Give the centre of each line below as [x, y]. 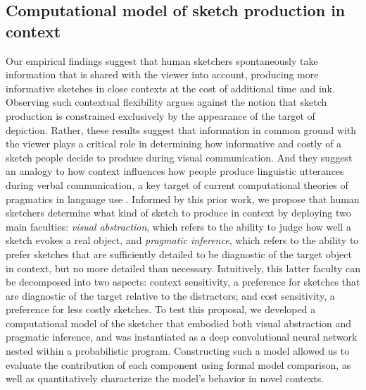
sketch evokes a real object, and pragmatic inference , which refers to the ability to [182, 240]
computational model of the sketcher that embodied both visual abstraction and [179, 323]
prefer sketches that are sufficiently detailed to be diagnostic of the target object [179, 254]
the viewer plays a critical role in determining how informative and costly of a [174, 144]
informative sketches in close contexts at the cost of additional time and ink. [170, 88]
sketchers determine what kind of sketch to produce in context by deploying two [178, 213]
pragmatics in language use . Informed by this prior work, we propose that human [183, 199]
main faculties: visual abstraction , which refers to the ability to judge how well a [178, 226]
